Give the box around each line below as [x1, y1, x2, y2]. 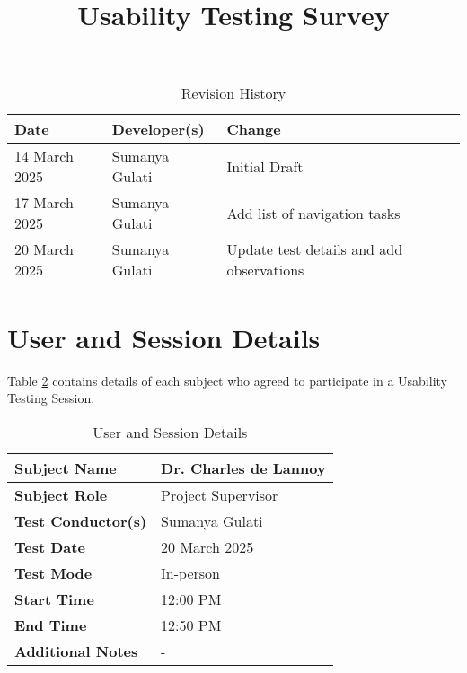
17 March [14, 192, 74, 214]
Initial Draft [226, 155, 304, 177]
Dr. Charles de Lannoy [161, 457, 326, 478]
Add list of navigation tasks [226, 202, 401, 223]
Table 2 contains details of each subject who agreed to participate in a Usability [7, 371, 447, 389]
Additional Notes [14, 640, 138, 661]
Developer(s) [111, 118, 205, 140]
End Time [14, 614, 87, 635]
